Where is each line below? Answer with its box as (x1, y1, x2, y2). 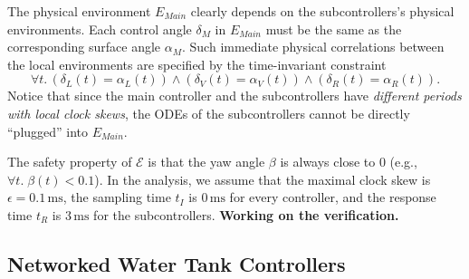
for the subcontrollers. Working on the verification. (93, 205, 399, 224)
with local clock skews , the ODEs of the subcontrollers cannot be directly (7, 103, 410, 122)
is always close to (280, 152, 376, 171)
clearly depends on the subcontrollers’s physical (190, 2, 455, 20)
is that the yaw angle (148, 152, 265, 171)
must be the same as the (265, 19, 402, 38)
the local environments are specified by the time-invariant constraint (7, 54, 387, 73)
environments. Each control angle (7, 19, 192, 38)
